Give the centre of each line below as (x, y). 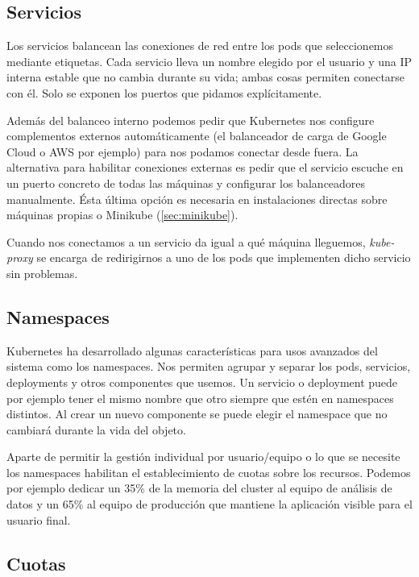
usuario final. (39, 519)
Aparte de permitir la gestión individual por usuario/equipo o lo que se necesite (203, 457)
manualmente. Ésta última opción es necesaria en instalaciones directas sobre (197, 199)
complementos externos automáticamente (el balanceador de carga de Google (197, 136)
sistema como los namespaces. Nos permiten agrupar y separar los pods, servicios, (209, 366)
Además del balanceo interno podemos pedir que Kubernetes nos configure (191, 120)
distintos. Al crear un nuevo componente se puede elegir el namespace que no (197, 414)
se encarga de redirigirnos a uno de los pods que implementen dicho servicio (224, 257)
